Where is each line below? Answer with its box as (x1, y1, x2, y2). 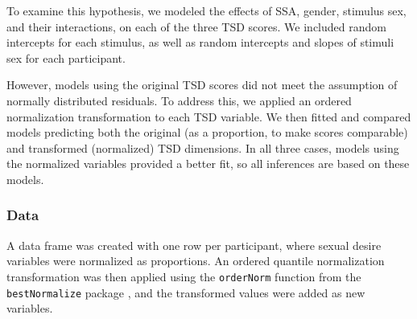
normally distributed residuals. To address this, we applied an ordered (6, 92, 352, 108)
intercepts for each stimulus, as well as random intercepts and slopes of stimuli (6, 34, 394, 51)
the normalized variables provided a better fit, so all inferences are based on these (6, 155, 410, 172)
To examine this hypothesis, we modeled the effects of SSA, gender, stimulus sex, (6, 2, 407, 18)
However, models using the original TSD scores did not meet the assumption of (6, 76, 398, 93)
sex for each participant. (6, 49, 126, 66)
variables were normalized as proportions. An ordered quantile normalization (6, 252, 385, 269)
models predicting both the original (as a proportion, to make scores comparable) (6, 124, 408, 141)
